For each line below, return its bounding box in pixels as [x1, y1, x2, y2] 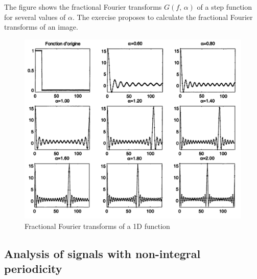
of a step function [197, 2, 252, 12]
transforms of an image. [4, 21, 78, 32]
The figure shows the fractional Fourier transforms [4, 2, 162, 12]
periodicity [4, 261, 62, 276]
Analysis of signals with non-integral [4, 245, 201, 261]
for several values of [4, 11, 66, 22]
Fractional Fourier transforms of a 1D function [25, 220, 170, 231]
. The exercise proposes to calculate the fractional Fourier [73, 11, 253, 22]
